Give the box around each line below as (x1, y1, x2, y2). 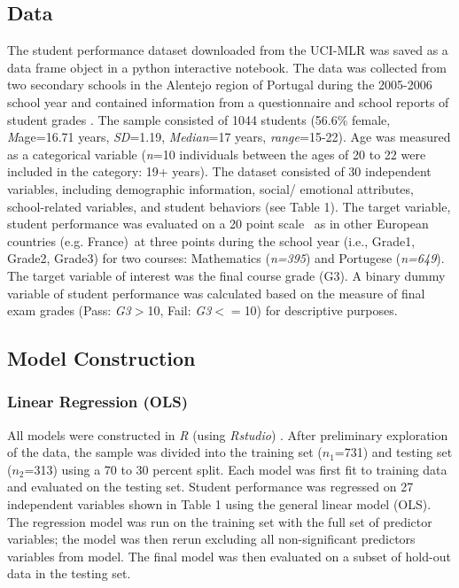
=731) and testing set (334, 443, 453, 461)
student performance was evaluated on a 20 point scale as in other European (7, 214, 429, 233)
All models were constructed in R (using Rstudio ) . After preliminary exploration (7, 425, 448, 444)
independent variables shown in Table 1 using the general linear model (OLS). (7, 495, 432, 514)
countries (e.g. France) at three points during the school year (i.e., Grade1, (7, 231, 416, 250)
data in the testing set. (7, 564, 131, 583)
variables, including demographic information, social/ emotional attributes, (7, 179, 414, 197)
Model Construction (7, 344, 196, 372)
